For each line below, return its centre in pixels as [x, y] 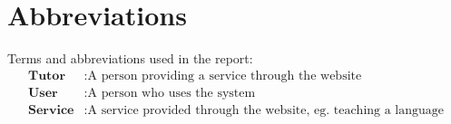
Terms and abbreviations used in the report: [130, 58]
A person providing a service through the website [225, 76]
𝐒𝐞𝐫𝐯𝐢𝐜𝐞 [51, 110]
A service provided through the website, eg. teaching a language [266, 110]
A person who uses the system [172, 93]
